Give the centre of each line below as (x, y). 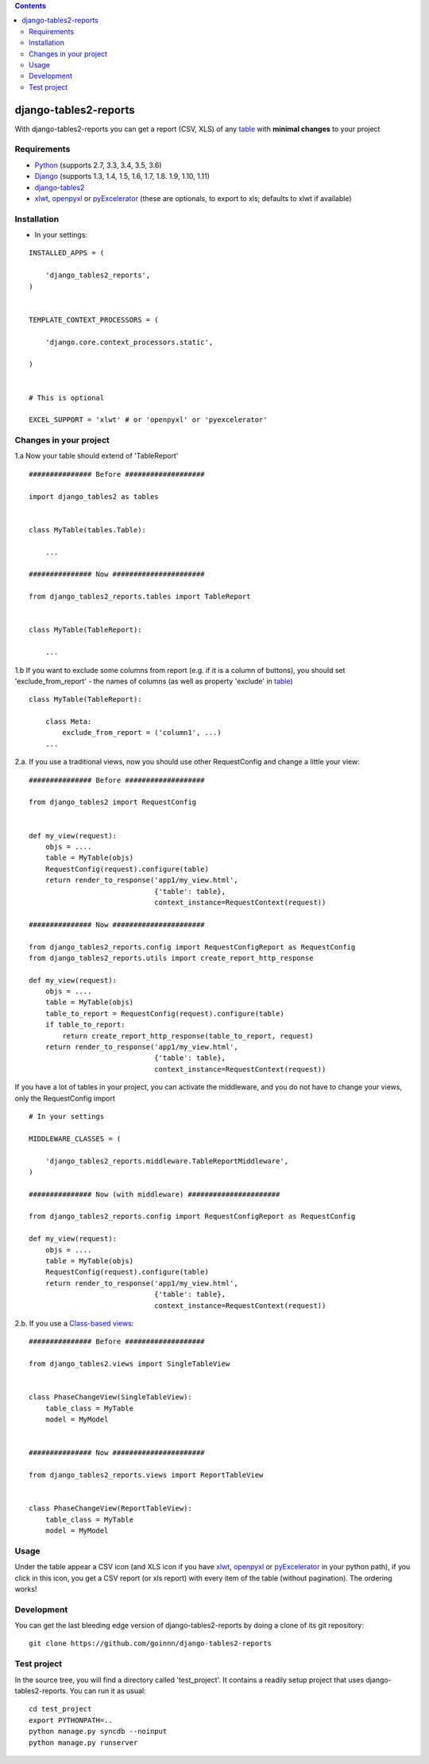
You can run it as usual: (108, 1691)
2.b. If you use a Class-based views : (74, 1323)
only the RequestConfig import (65, 1098)
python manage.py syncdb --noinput (98, 1731)
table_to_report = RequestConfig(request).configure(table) (165, 1014)
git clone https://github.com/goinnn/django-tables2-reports (150, 1644)
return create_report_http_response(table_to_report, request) (188, 1036)
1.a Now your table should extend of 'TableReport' (97, 456)
